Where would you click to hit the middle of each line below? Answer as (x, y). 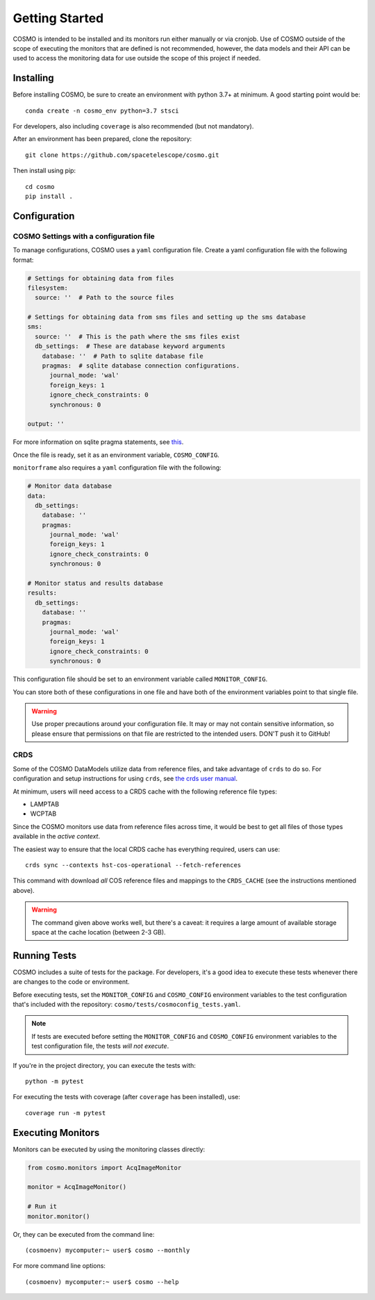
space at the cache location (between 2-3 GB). (99, 932)
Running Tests (44, 955)
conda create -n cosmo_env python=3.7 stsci (102, 110)
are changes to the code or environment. (71, 982)
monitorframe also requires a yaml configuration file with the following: (117, 468)
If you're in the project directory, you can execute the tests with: (104, 1065)
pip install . (49, 196)
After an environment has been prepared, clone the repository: (102, 139)
